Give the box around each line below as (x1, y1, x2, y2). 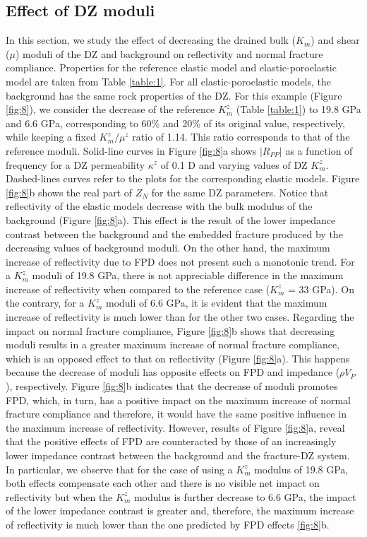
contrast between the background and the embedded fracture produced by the (6, 226, 343, 241)
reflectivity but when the (6, 489, 113, 504)
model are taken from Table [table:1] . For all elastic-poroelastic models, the (6, 73, 332, 88)
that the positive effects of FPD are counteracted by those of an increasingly (6, 434, 337, 449)
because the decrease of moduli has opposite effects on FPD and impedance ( (6, 365, 340, 379)
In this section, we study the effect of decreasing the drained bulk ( (6, 33, 296, 47)
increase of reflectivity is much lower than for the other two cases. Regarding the (6, 309, 354, 324)
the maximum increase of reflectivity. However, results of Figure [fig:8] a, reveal (6, 420, 345, 435)
